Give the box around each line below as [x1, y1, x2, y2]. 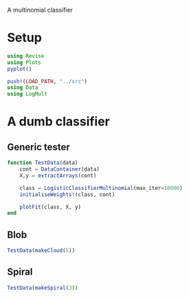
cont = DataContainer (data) [19, 166, 100, 173]
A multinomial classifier [7, 6, 74, 14]
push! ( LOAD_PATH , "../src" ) [7, 78, 88, 85]
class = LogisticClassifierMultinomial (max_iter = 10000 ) [19, 184, 184, 191]
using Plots [7, 58, 41, 66]
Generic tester [7, 141, 70, 153]
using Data [7, 84, 38, 92]
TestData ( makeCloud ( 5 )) [7, 247, 76, 254]
